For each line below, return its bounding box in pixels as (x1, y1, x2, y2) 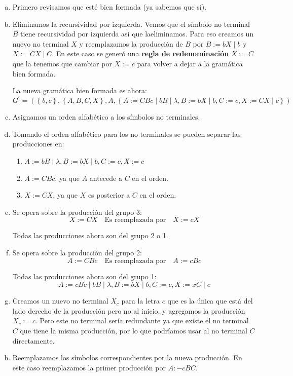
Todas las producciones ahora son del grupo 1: (12, 271, 157, 281)
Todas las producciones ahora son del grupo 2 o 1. (12, 230, 168, 241)
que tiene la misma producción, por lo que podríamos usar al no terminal (20, 325, 247, 335)
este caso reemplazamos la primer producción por (12, 362, 166, 372)
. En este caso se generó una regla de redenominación (52, 48, 229, 59)
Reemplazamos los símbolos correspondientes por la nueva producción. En (12, 352, 242, 363)
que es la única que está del (167, 295, 253, 306)
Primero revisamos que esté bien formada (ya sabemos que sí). (12, 2, 207, 12)
